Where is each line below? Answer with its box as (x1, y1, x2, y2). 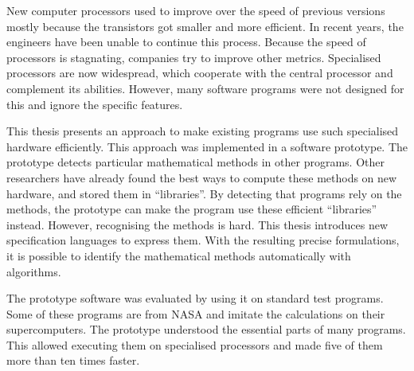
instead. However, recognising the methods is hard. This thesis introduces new (6, 216, 389, 232)
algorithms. (6, 263, 61, 279)
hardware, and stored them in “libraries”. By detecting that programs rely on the (6, 185, 402, 201)
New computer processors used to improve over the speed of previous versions (6, 2, 385, 18)
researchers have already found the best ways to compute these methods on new (6, 169, 397, 185)
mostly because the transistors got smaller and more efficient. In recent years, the (6, 18, 404, 34)
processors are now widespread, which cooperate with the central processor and (6, 64, 393, 81)
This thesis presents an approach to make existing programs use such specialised (6, 123, 399, 139)
